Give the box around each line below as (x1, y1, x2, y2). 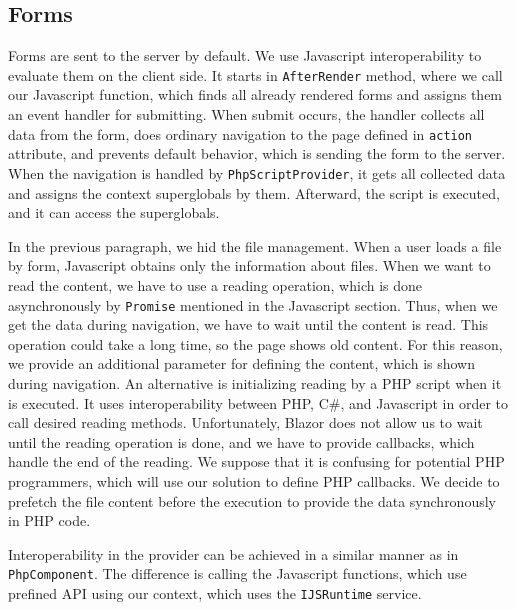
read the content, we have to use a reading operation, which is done (8, 274, 423, 295)
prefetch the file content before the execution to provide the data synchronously (8, 490, 496, 511)
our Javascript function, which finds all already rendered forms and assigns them (8, 84, 503, 105)
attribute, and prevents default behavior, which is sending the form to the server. (8, 143, 506, 164)
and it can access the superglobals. (8, 202, 220, 223)
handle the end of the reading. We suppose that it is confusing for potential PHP (8, 451, 505, 472)
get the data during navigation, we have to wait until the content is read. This (8, 314, 489, 335)
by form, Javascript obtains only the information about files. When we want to (8, 255, 491, 276)
